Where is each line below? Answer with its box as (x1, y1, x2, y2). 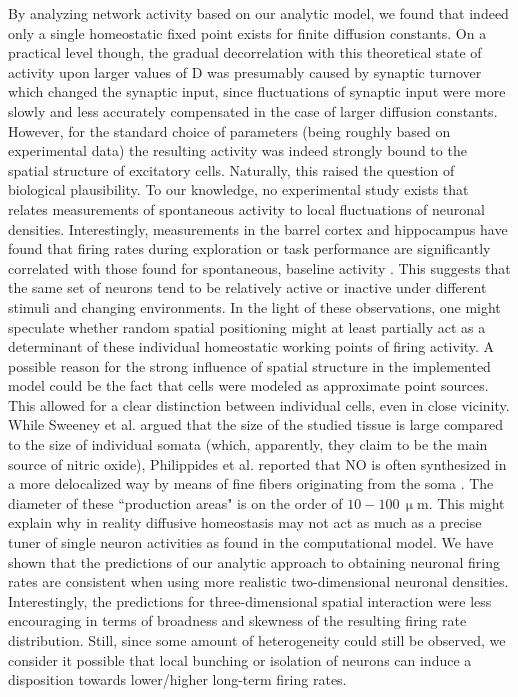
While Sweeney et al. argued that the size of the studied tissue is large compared (8, 414, 504, 435)
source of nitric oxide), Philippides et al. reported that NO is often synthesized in (8, 453, 507, 474)
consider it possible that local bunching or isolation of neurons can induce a (8, 649, 472, 670)
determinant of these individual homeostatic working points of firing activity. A (8, 336, 495, 357)
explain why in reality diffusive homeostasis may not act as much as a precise (8, 512, 482, 533)
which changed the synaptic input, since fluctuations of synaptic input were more (8, 81, 506, 102)
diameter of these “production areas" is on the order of (8, 492, 343, 513)
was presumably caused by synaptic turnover (207, 61, 482, 82)
